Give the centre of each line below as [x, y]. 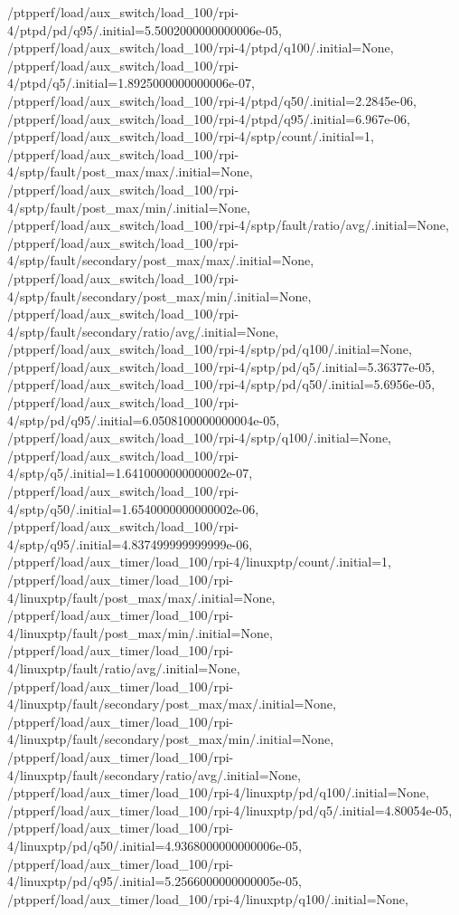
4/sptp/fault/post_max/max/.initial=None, [130, 172]
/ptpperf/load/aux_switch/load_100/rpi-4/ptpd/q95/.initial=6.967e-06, [209, 118]
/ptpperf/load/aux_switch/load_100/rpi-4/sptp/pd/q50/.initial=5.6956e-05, [221, 384]
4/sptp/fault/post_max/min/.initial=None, [129, 207]
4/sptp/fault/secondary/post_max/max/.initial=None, [161, 260]
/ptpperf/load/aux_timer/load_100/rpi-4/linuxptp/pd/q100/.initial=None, [218, 792]
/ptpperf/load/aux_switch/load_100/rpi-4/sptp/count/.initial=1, [191, 136]
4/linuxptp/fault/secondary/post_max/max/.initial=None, [172, 704]
